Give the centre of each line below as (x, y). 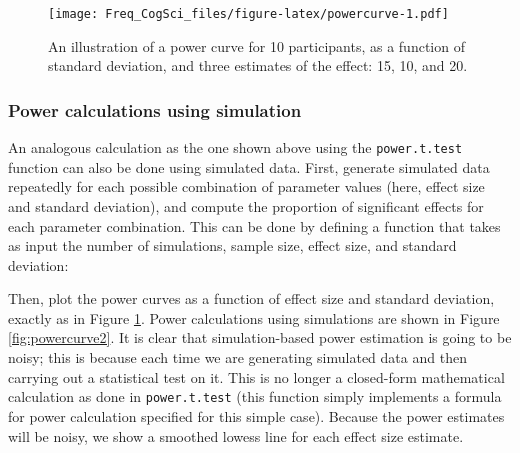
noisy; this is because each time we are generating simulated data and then (237, 357)
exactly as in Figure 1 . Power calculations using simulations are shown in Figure (254, 317)
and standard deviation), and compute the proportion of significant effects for (246, 205)
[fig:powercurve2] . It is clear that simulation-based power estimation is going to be (260, 337)
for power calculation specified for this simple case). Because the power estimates (256, 415)
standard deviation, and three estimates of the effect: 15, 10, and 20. (258, 65)
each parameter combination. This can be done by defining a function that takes (254, 225)
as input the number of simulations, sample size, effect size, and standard (232, 245)
